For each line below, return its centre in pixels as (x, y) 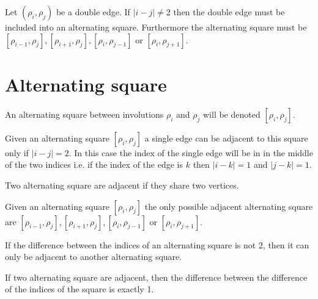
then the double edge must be (229, 12)
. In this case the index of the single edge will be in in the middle (191, 152)
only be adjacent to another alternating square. (94, 257)
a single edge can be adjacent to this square (226, 138)
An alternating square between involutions (84, 114)
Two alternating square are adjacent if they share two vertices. (122, 185)
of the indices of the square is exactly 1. (79, 289)
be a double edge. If (93, 12)
